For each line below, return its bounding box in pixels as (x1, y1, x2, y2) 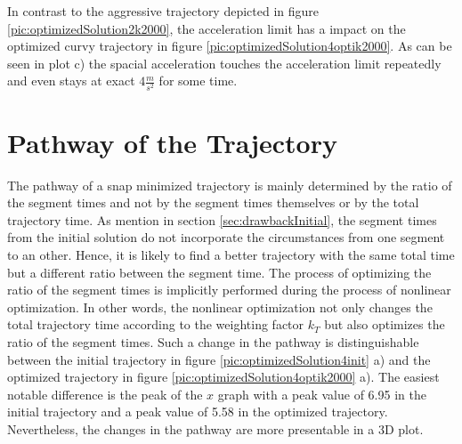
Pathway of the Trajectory (7, 124, 337, 160)
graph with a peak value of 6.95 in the (217, 384, 426, 403)
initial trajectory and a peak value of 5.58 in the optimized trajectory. (7, 402, 388, 421)
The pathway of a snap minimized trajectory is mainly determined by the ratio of (7, 175, 452, 194)
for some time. (158, 71, 238, 90)
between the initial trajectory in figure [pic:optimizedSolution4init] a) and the (7, 350, 431, 368)
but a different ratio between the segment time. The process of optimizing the (7, 262, 432, 281)
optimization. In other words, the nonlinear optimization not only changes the (7, 297, 433, 316)
